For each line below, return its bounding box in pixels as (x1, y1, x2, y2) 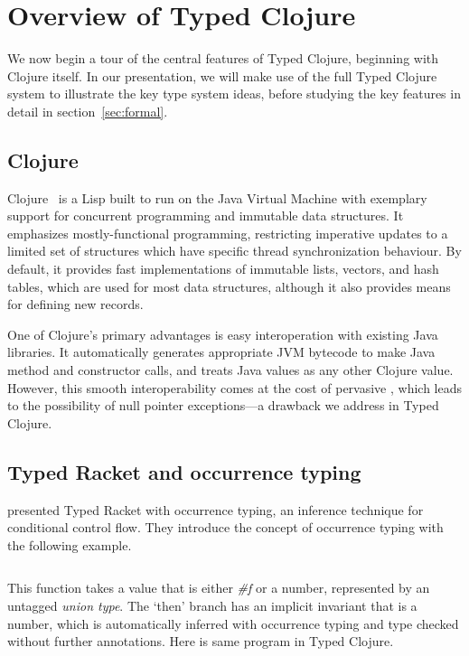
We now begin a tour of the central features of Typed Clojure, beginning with (7, 49, 439, 68)
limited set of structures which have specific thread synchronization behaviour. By (7, 241, 462, 260)
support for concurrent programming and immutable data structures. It (7, 206, 404, 225)
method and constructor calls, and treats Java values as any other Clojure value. (7, 361, 454, 380)
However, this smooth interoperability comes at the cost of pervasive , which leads (7, 378, 463, 397)
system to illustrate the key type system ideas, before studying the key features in (7, 84, 461, 103)
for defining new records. (7, 295, 144, 314)
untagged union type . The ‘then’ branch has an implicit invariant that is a (7, 596, 417, 614)
